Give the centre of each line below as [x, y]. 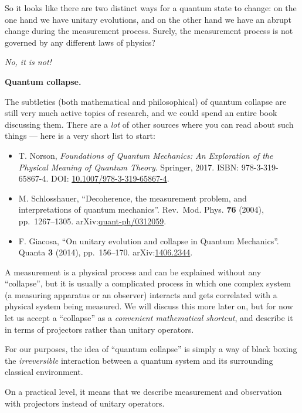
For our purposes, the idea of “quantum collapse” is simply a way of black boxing [151, 349]
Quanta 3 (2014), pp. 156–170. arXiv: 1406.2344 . [106, 252]
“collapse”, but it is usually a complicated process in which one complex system [148, 283]
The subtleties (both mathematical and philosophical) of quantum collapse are [146, 101]
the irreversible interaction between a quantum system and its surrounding [139, 360]
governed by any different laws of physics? [80, 42]
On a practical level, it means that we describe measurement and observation [143, 392]
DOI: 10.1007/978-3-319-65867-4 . [110, 178]
